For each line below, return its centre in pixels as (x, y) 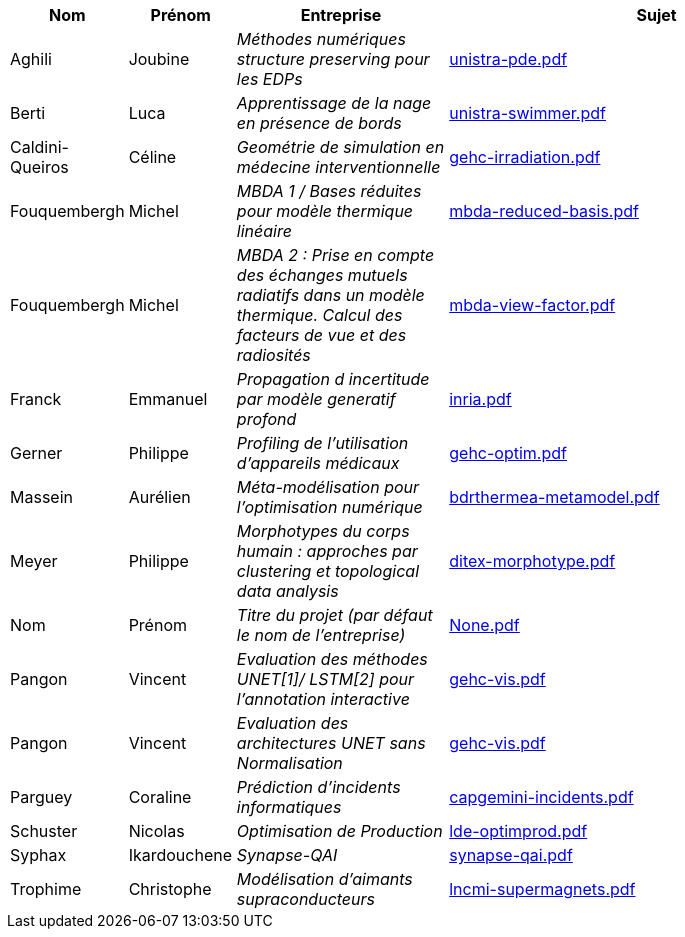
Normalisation (289, 763)
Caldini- (39, 147)
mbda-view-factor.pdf (532, 305)
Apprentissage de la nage (334, 103)
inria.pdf (480, 399)
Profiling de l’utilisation (322, 443)
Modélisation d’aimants (324, 879)
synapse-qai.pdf (511, 855)
